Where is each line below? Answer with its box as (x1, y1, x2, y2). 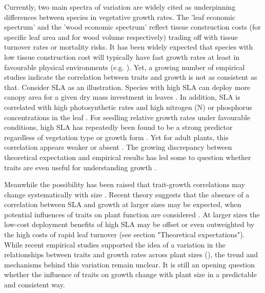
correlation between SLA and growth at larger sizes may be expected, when (4, 199, 241, 210)
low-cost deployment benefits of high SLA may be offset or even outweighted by (4, 219, 255, 230)
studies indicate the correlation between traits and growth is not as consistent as (4, 72, 257, 82)
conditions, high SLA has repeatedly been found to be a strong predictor (4, 122, 233, 132)
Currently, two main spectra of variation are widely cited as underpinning (4, 2, 236, 12)
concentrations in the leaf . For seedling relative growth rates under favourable (4, 111, 251, 122)
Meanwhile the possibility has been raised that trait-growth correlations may (4, 179, 245, 190)
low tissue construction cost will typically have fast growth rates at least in (4, 51, 240, 62)
